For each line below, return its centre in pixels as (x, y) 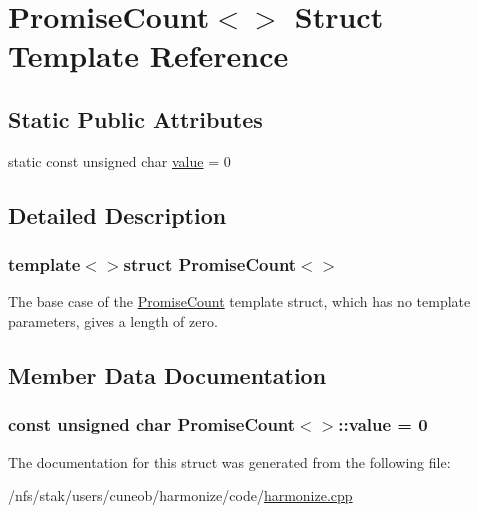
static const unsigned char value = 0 (119, 160)
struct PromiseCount (210, 264)
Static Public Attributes (135, 118)
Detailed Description (117, 214)
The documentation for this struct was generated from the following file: (229, 461)
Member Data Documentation (167, 374)
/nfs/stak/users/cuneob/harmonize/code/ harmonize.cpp (180, 495)
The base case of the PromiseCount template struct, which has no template (239, 301)
